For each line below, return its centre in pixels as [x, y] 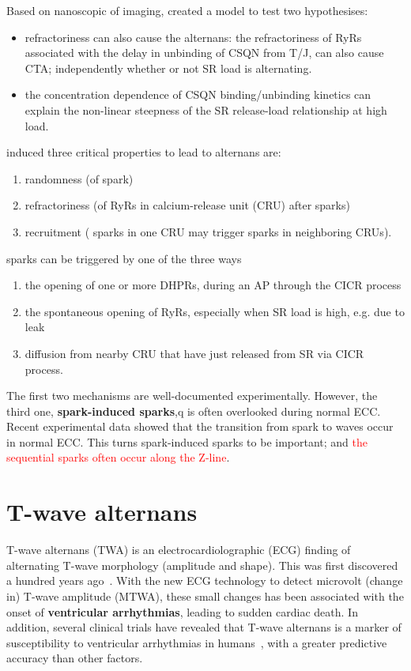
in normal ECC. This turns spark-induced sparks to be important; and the [187, 441]
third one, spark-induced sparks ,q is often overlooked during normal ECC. [194, 411]
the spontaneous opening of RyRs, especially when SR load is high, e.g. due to [215, 311]
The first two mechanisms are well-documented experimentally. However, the [192, 396]
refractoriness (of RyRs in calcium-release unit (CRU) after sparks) [187, 205]
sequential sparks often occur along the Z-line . [118, 457]
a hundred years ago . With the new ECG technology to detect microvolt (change [205, 581]
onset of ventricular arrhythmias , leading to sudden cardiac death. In [182, 611]
